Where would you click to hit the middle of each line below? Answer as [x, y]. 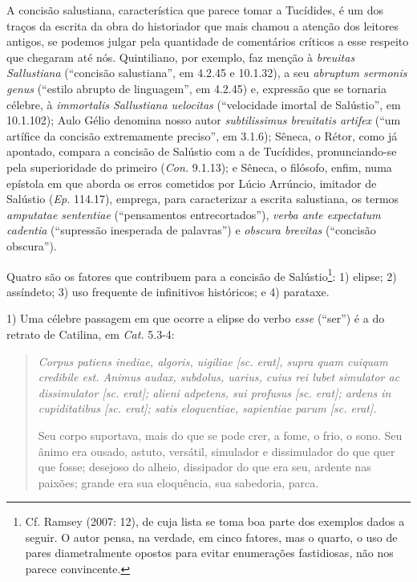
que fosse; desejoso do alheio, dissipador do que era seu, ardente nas [204, 467]
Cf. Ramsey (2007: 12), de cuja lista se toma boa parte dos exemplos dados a [215, 521]
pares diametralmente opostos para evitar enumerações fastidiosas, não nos [209, 553]
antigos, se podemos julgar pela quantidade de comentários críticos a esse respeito [208, 41]
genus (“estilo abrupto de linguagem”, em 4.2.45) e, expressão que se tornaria [196, 88]
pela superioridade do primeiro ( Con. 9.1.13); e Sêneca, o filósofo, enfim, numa [199, 167]
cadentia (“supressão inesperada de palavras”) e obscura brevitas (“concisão [191, 230]
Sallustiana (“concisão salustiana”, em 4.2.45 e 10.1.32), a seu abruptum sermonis [207, 73]
